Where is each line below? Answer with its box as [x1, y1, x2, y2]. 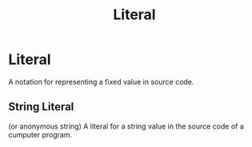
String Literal [8, 100, 74, 113]
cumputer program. [8, 129, 73, 139]
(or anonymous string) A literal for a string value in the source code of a [8, 121, 244, 131]
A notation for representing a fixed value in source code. [8, 77, 194, 86]
